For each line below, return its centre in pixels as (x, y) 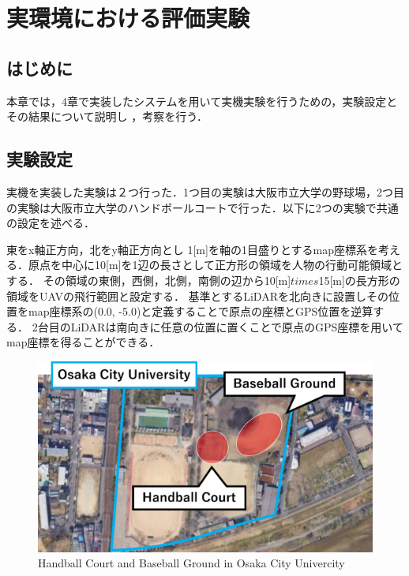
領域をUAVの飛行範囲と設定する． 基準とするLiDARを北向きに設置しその (197, 295)
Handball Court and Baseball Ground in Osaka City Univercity (191, 563)
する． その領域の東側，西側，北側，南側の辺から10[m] (149, 280)
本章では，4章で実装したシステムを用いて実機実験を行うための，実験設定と (202, 101)
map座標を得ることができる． (83, 342)
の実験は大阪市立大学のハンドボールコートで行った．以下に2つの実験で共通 (203, 207)
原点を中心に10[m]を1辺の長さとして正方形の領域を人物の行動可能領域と (216, 265)
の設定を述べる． (51, 223)
